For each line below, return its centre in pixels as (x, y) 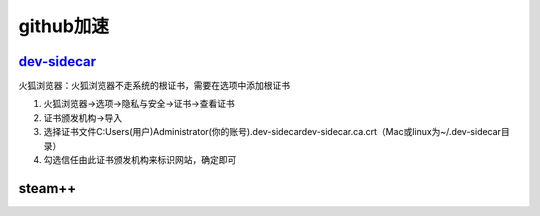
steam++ (47, 188)
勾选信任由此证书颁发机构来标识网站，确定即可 (140, 160)
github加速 (64, 26)
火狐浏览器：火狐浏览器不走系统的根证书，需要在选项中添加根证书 (154, 86)
